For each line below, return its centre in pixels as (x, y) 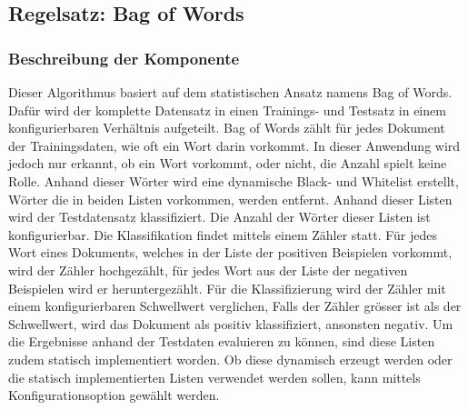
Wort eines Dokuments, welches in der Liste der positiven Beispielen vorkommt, (230, 252)
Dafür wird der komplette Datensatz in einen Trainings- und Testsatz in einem (227, 110)
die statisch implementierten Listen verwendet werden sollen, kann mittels (214, 377)
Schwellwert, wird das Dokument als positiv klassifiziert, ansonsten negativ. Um (231, 323)
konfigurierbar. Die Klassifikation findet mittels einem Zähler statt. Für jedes (223, 234)
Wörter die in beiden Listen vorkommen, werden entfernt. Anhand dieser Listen (230, 199)
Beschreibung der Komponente (124, 58)
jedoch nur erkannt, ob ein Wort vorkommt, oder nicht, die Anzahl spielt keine (228, 163)
